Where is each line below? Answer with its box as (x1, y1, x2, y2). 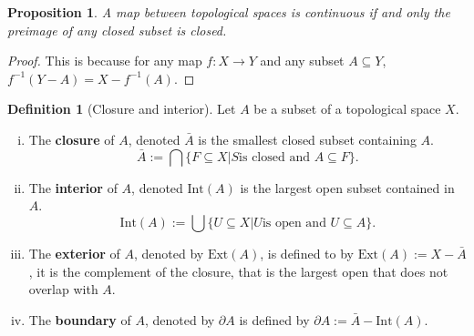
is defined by (239, 310, 310, 329)
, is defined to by (260, 243, 354, 262)
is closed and (239, 150, 310, 164)
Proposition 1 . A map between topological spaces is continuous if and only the (7, 3, 450, 21)
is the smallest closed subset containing (198, 129, 417, 148)
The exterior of (28, 243, 120, 262)
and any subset (260, 51, 345, 70)
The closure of (28, 129, 115, 148)
